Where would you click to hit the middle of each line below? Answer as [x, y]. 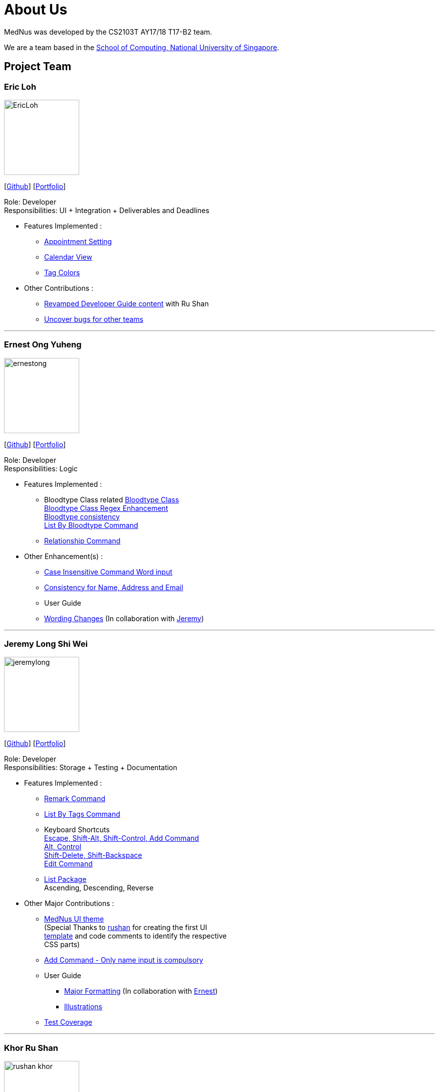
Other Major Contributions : [69, 903]
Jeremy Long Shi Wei [46, 644]
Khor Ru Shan [31, 1048]
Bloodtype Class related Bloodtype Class [112, 499]
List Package [65, 879]
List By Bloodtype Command [91, 525]
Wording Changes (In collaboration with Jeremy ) [124, 618]
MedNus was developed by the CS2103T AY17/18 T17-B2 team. [108, 32]
